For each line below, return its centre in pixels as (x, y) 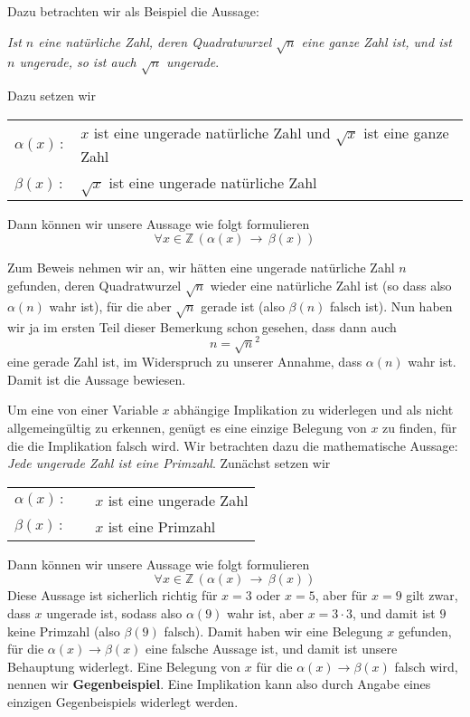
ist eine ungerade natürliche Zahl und (212, 132)
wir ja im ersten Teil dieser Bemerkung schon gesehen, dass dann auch (202, 326)
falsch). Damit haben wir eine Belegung (273, 631)
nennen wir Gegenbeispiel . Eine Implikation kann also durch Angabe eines (219, 684)
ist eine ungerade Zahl (178, 500)
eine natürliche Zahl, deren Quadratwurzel (155, 41)
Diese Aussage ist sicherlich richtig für (113, 595)
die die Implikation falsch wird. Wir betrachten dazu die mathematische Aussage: (233, 445)
